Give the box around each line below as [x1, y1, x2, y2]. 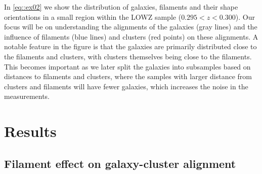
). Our [235, 11, 255, 22]
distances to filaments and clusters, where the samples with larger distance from [4, 71, 252, 82]
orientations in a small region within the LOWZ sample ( [4, 11, 182, 22]
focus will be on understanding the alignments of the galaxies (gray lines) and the [4, 21, 257, 32]
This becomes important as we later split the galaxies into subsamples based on [4, 61, 251, 72]
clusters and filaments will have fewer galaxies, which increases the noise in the [4, 81, 248, 91]
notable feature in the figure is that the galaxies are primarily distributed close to [4, 41, 257, 52]
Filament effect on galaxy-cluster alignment [4, 155, 236, 171]
